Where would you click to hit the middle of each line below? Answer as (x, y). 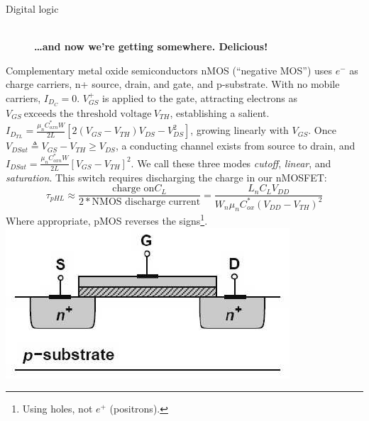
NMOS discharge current (146, 202)
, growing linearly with (239, 130)
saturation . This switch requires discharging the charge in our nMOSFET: (166, 177)
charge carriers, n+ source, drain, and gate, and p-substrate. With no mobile (173, 84)
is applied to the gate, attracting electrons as (200, 97)
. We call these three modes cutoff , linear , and (231, 163)
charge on (133, 189)
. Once (322, 130)
